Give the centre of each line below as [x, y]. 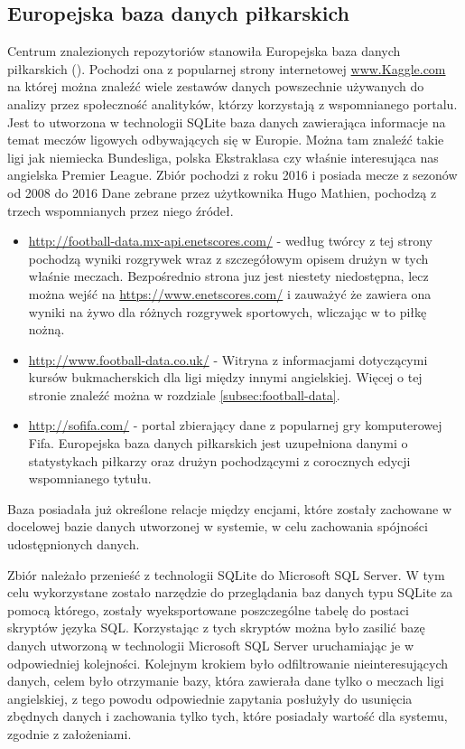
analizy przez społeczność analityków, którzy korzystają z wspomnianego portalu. [232, 103]
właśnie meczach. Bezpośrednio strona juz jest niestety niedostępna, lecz [228, 276]
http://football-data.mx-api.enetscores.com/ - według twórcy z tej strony [231, 241]
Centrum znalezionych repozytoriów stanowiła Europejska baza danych [204, 51]
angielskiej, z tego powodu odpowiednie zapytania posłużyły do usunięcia [210, 698]
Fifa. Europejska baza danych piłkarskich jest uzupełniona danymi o [218, 443]
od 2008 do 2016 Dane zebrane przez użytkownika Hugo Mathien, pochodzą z [222, 192]
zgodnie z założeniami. [70, 733]
